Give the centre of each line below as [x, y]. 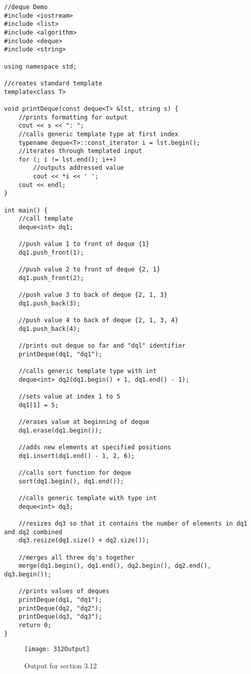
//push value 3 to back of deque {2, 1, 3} [93, 295]
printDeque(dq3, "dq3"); [60, 617]
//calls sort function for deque [75, 473]
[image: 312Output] [57, 649]
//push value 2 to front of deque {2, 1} [89, 270]
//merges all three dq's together [77, 557]
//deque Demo [26, 7]
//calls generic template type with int [87, 371]
